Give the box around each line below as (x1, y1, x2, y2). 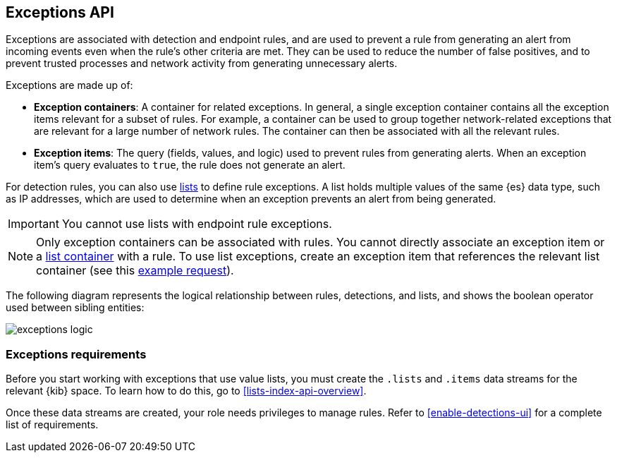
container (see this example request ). (36, 263, 234, 278)
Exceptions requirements (6, 346, 147, 361)
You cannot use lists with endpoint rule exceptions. (61, 217, 332, 231)
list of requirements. (6, 418, 99, 431)
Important (8, 217, 59, 231)
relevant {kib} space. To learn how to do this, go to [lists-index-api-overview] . (6, 385, 367, 397)
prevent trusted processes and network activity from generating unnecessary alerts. (6, 57, 398, 70)
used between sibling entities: (6, 301, 145, 314)
